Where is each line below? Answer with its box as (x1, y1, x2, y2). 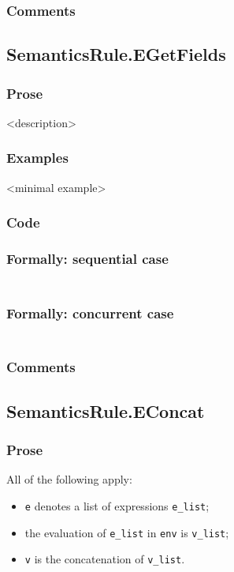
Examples (6, 148, 69, 167)
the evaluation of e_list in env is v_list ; (24, 524, 229, 540)
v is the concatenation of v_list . (24, 551, 185, 567)
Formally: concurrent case (6, 303, 174, 322)
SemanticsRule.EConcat (6, 398, 205, 423)
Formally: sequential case (6, 249, 169, 269)
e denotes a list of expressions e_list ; (24, 498, 210, 514)
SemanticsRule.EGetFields (6, 42, 226, 66)
